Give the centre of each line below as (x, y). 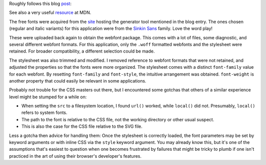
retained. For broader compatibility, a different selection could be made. (82, 51)
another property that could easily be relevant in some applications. (78, 81)
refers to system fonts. (44, 112)
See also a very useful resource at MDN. (50, 13)
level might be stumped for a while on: (48, 97)
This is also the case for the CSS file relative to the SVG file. (82, 126)
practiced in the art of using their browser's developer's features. (75, 156)
